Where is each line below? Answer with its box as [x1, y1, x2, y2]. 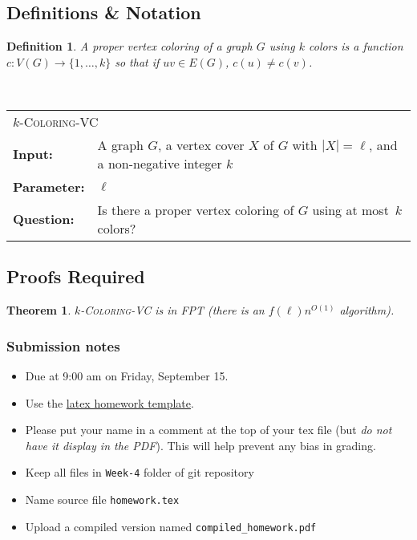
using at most [312, 200, 389, 219]
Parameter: [13, 177, 85, 196]
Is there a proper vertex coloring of [97, 200, 294, 219]
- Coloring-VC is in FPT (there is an [80, 302, 265, 319]
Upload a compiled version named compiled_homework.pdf [25, 518, 317, 534]
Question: [13, 209, 75, 229]
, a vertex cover [157, 135, 245, 154]
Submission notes [6, 335, 120, 355]
